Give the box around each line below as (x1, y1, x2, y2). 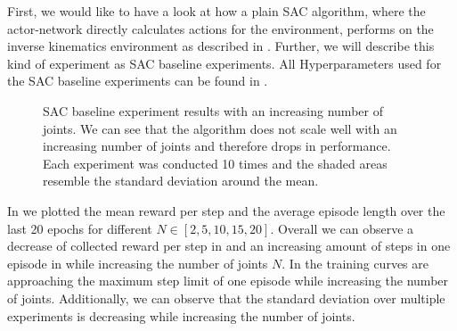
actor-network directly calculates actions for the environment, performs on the (7, 19, 434, 37)
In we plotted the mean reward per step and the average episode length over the (7, 201, 445, 219)
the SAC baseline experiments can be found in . (7, 71, 268, 90)
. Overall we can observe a (270, 219, 414, 237)
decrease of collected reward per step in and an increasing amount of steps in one (7, 236, 451, 255)
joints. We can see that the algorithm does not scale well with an (43, 119, 397, 137)
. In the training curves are (282, 253, 428, 272)
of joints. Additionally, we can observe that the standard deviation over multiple (7, 288, 445, 307)
